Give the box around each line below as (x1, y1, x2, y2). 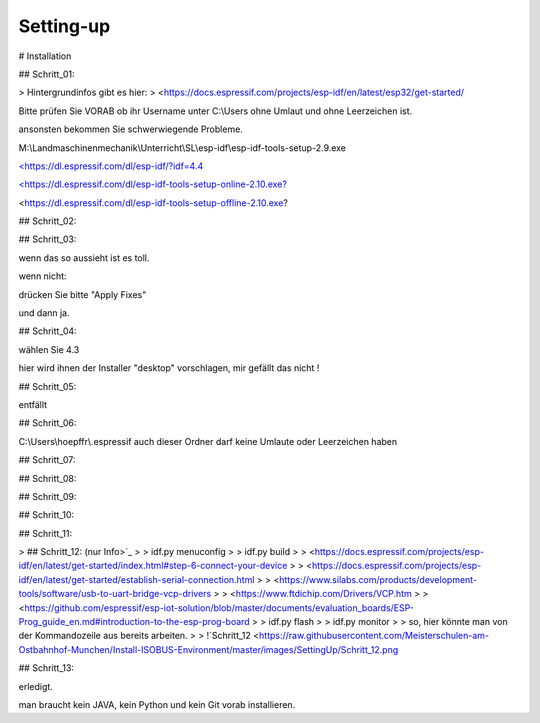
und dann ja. (18, 307, 70, 319)
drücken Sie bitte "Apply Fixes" (18, 288, 147, 300)
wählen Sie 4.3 (18, 343, 80, 355)
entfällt (18, 398, 48, 410)
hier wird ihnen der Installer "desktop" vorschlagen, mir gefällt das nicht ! (18, 362, 320, 374)
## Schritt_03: (18, 233, 77, 245)
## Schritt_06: (18, 417, 77, 429)
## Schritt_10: (18, 509, 75, 521)
